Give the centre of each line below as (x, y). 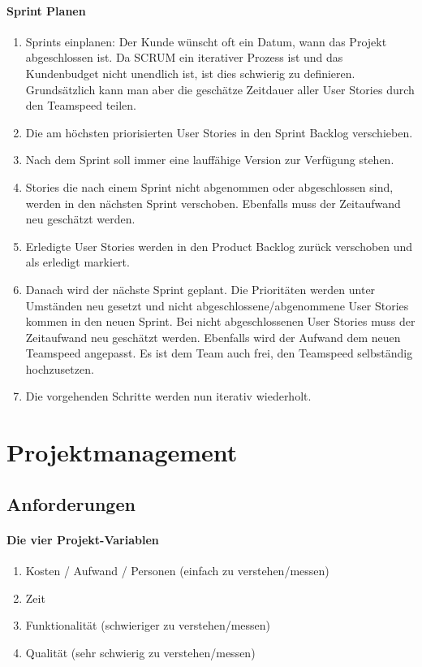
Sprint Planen (46, 10)
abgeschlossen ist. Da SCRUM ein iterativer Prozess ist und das (184, 57)
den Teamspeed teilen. (81, 105)
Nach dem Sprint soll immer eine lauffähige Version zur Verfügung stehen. (210, 160)
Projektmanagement (122, 452)
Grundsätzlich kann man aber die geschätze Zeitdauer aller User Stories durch (220, 89)
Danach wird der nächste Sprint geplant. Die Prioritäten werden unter (200, 289)
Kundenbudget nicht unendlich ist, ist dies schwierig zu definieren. (190, 73)
